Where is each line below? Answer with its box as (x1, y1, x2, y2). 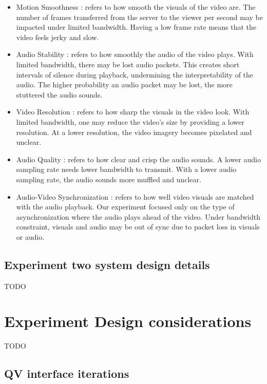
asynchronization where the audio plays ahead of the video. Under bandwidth (16, 211, 260, 222)
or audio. (16, 231, 45, 242)
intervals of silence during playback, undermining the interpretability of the (16, 69, 254, 80)
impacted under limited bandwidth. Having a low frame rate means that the (16, 22, 257, 32)
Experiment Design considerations (4, 311, 252, 332)
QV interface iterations (4, 366, 129, 381)
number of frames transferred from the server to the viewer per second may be (16, 11, 263, 22)
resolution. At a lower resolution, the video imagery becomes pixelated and (16, 126, 252, 137)
